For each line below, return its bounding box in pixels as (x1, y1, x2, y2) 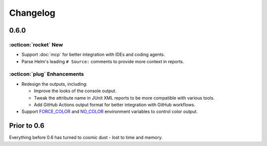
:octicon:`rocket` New (9, 41, 63, 48)
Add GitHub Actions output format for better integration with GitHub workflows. (34, 102, 195, 108)
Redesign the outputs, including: (21, 81, 88, 87)
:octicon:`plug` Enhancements (9, 71, 84, 77)
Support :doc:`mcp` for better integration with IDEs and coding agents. (21, 52, 165, 58)
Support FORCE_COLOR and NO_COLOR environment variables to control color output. (21, 109, 198, 114)
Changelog (9, 7, 55, 18)
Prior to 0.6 (9, 121, 44, 130)
